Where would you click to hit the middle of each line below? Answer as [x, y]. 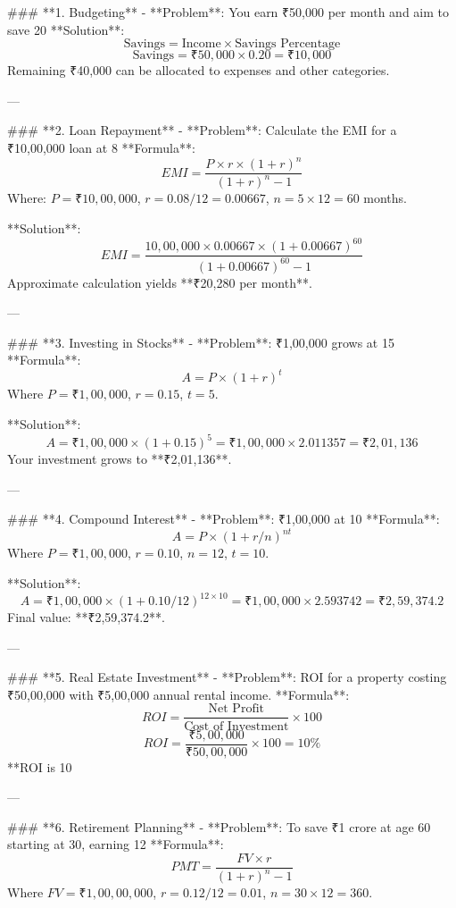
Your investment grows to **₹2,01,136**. [120, 459]
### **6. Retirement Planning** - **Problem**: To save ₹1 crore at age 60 [219, 826]
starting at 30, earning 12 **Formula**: [116, 844]
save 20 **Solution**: [66, 29]
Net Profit [236, 709]
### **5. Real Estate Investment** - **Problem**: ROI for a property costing [227, 677]
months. [386, 198]
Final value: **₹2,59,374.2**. [87, 617]
